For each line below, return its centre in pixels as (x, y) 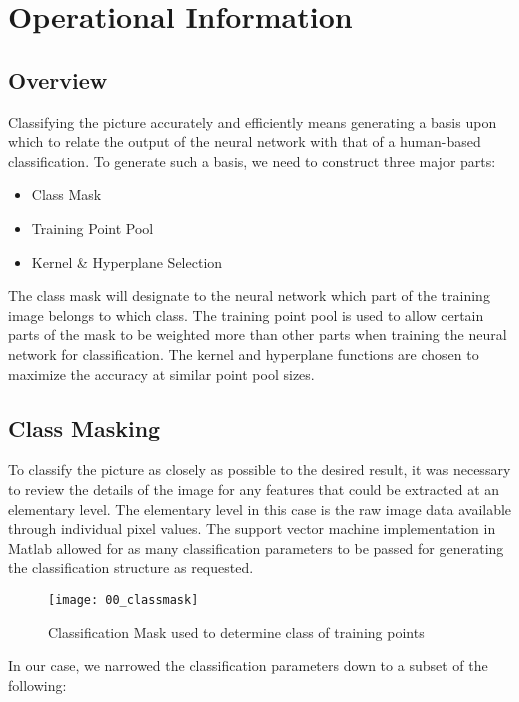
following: (37, 684)
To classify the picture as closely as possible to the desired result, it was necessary (259, 469)
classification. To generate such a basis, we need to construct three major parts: (252, 160)
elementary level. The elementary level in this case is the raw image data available (260, 508)
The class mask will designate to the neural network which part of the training (249, 295)
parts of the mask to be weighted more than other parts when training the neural (257, 334)
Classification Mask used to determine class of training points (236, 631)
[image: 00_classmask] (123, 599)
